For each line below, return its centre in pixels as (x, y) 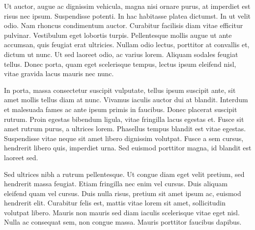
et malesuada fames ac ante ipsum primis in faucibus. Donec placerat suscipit (121, 109)
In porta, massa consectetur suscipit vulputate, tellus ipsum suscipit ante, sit (120, 90)
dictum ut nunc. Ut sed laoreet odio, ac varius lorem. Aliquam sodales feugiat (121, 54)
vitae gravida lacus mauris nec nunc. (59, 73)
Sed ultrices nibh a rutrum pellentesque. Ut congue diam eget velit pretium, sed (124, 174)
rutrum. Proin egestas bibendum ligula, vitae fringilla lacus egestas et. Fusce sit (124, 119)
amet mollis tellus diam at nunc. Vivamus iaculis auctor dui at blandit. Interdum (126, 100)
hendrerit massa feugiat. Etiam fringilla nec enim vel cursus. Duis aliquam (116, 184)
